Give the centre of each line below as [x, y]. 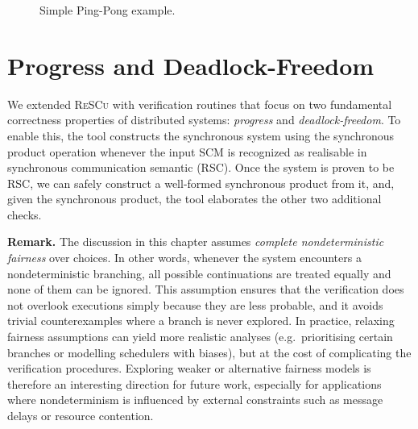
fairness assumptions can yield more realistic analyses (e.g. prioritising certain [200, 337]
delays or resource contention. [81, 415]
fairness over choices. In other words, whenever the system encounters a [184, 258]
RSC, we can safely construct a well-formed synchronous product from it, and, [201, 183]
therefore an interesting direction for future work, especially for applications [195, 383]
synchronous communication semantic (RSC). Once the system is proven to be [201, 167]
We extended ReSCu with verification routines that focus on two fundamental [200, 104]
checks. [25, 214]
